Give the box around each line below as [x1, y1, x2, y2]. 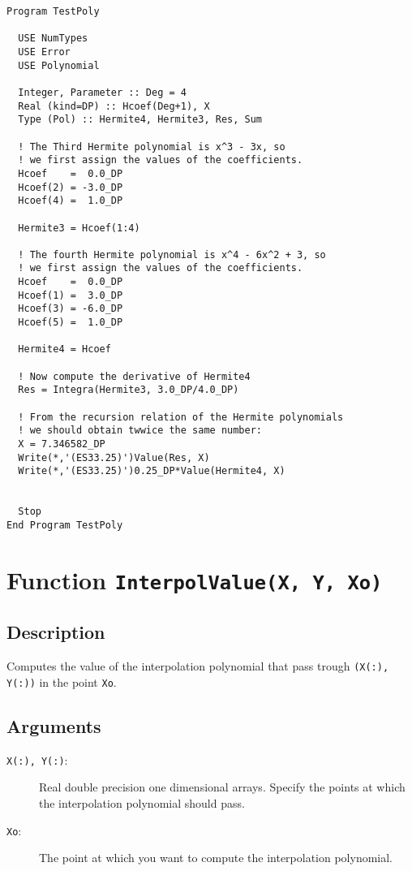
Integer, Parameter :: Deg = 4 [18, 86, 187, 98]
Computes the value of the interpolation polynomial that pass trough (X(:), [6, 658, 389, 675]
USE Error [18, 45, 71, 58]
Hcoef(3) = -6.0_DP [18, 303, 123, 315]
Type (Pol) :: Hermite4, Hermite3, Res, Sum [18, 114, 262, 126]
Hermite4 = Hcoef [18, 343, 111, 356]
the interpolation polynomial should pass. [39, 795, 245, 812]
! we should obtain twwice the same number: [18, 425, 262, 437]
